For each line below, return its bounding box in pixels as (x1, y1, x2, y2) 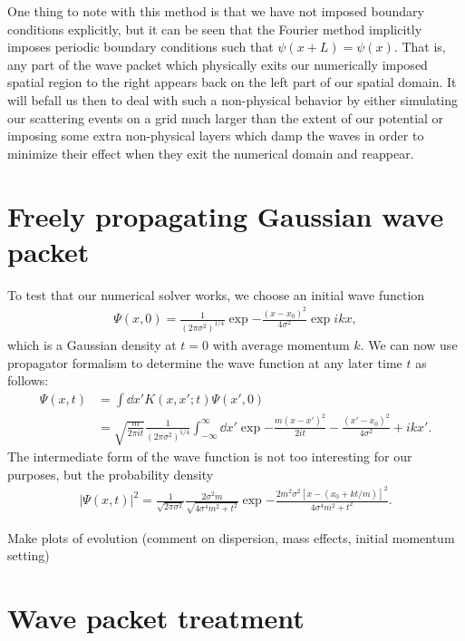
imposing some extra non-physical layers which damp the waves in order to (7, 126, 424, 145)
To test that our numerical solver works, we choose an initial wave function (7, 285, 425, 304)
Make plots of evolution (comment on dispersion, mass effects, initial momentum (7, 528, 455, 547)
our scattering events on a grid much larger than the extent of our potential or (7, 108, 444, 127)
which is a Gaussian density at (7, 335, 177, 354)
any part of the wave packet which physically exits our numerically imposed (7, 54, 428, 73)
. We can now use (360, 335, 458, 354)
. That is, (393, 37, 446, 56)
